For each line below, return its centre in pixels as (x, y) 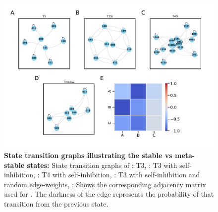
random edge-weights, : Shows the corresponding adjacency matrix (105, 184)
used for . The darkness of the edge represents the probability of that (109, 194)
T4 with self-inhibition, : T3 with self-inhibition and (121, 175)
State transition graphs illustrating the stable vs (88, 155)
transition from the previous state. (56, 203)
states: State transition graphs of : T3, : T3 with (102, 165)
